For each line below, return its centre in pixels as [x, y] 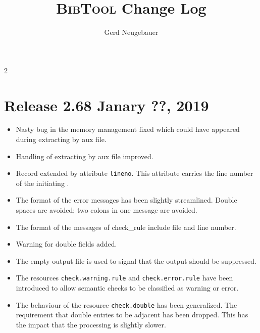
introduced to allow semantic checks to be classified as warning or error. [127, 288]
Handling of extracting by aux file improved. [85, 156]
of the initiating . [42, 183]
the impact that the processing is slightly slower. [91, 324]
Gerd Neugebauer [131, 32]
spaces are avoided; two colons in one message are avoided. [107, 210]
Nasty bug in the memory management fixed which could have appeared [128, 129]
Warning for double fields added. [66, 244]
